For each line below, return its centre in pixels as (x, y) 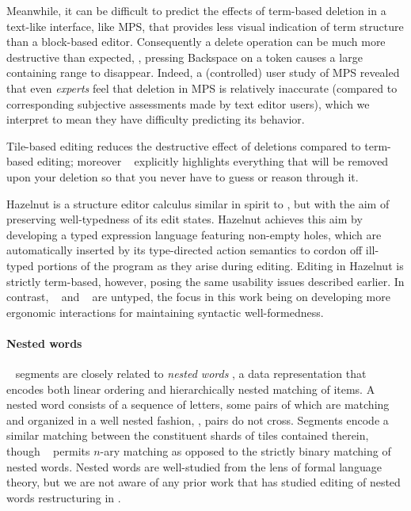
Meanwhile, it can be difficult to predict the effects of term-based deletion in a (196, 10)
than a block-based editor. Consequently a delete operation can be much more (196, 42)
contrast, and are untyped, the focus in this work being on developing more (198, 297)
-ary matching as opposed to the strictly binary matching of (245, 451)
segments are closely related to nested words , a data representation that (191, 374)
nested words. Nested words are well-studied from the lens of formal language (194, 466)
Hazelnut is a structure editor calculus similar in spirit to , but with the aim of (198, 203)
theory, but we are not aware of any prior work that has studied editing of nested (204, 482)
